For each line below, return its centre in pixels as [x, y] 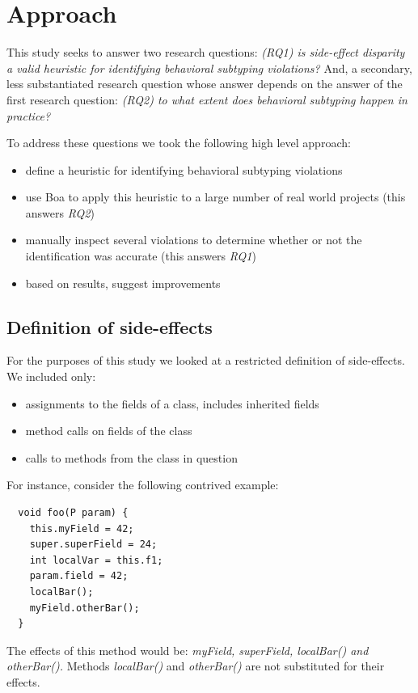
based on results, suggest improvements [123, 283]
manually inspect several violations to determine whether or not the [194, 240]
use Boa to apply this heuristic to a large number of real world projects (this [215, 197]
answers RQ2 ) [60, 212]
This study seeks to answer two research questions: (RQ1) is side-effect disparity [206, 52]
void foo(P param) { [73, 513]
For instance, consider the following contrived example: [143, 485]
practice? [29, 115]
